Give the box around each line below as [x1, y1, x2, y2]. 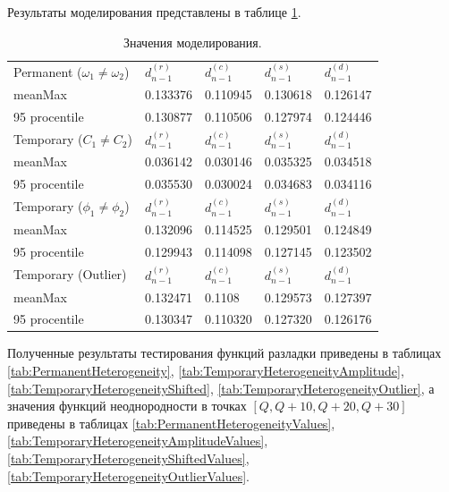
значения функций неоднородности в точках [7, 396, 247, 415]
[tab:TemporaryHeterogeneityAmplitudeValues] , [7, 431, 268, 450]
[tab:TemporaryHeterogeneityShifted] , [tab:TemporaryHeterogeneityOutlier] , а [7, 378, 435, 397]
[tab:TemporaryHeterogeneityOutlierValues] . [7, 466, 250, 485]
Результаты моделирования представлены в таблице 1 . [7, 3, 301, 21]
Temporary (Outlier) [13, 265, 127, 284]
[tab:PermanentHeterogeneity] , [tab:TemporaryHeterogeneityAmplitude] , [7, 361, 404, 380]
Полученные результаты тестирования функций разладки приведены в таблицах [7, 344, 442, 362]
